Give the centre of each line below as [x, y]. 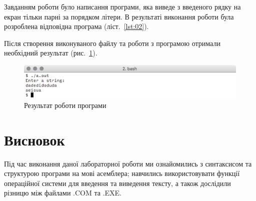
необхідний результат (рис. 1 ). [51, 53]
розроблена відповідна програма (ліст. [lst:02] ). [76, 26]
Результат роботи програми [65, 105]
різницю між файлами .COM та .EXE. [63, 193]
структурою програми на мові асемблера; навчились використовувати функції [122, 173]
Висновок [34, 139]
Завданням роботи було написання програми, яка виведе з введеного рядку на [122, 6]
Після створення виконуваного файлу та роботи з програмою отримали [112, 43]
